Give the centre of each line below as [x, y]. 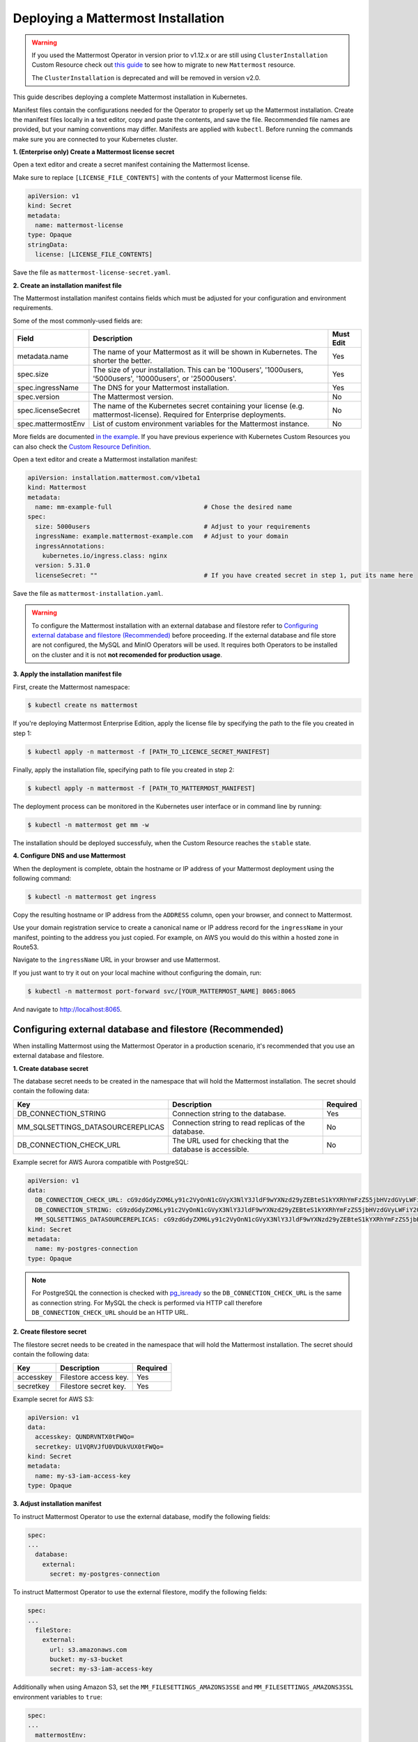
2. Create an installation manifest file [67, 285]
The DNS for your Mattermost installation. [161, 388]
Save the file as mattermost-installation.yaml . [88, 593]
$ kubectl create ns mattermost [83, 705]
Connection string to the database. [229, 1113]
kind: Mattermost [57, 487]
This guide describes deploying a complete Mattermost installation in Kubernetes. [130, 97]
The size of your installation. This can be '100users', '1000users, [198, 370]
